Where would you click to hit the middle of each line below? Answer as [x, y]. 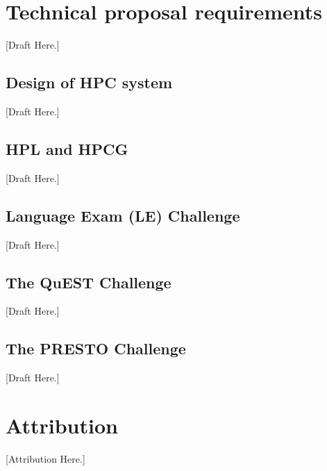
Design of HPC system [89, 82]
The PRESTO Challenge [96, 348]
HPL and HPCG [67, 148]
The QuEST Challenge [89, 282]
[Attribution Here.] [45, 458]
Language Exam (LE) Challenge [123, 215]
